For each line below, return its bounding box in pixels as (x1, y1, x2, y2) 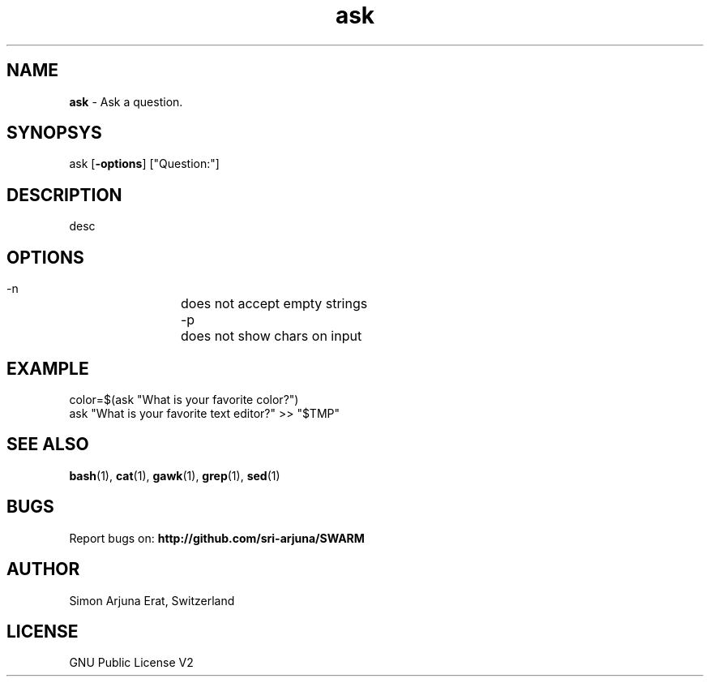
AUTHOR (6, 559, 80, 580)
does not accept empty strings (181, 295, 368, 312)
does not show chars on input (181, 328, 362, 345)
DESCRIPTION (6, 184, 122, 205)
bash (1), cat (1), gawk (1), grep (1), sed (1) (69, 468, 280, 483)
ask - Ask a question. (69, 94, 183, 109)
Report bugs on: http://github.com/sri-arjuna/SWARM (69, 531, 365, 545)
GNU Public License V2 (69, 655, 194, 670)
